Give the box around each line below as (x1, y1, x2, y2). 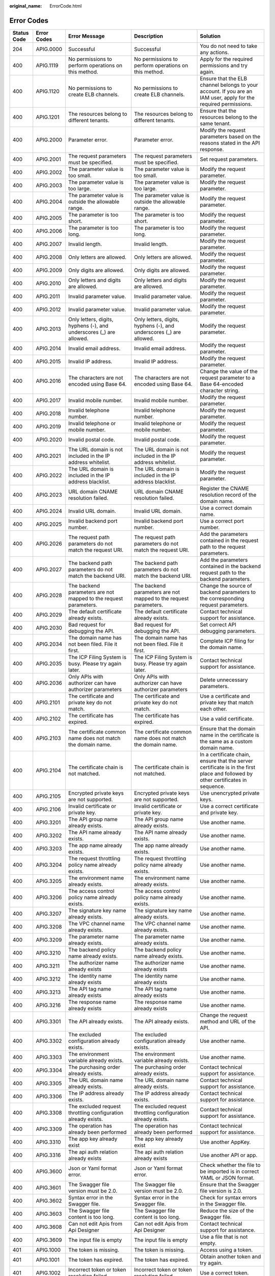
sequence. (200, 782, 226, 790)
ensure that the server (200, 757, 253, 764)
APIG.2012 (36, 306, 61, 313)
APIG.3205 (36, 877, 62, 885)
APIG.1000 (36, 1246, 61, 1253)
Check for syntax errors (200, 1194, 257, 1201)
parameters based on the (200, 133, 261, 140)
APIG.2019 (36, 423, 61, 430)
